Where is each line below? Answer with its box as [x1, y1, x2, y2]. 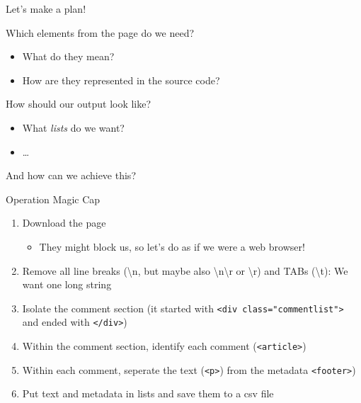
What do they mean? [22, 49, 115, 64]
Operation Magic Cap [6, 191, 101, 206]
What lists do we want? [22, 120, 125, 135]
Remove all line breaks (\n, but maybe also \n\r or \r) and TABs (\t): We [22, 263, 348, 278]
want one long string [22, 277, 112, 292]
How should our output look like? [6, 96, 151, 111]
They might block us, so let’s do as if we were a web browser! [39, 239, 305, 254]
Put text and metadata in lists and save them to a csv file [22, 386, 274, 401]
